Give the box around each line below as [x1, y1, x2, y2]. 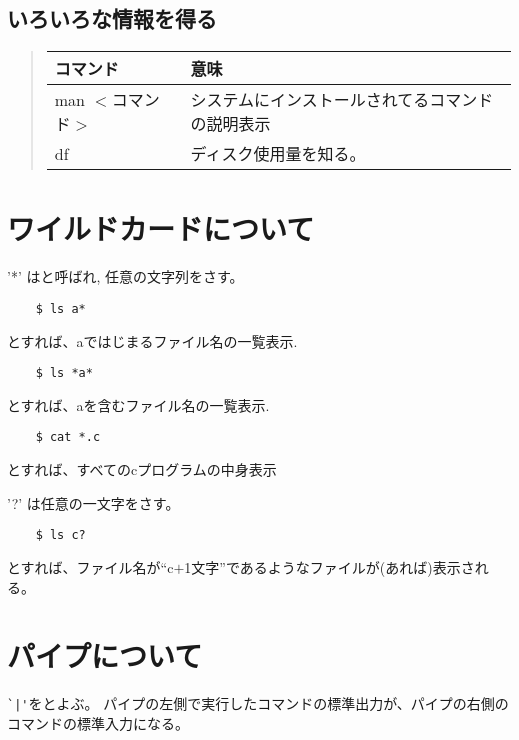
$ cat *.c [35, 430, 101, 445]
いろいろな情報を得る [7, 3, 217, 34]
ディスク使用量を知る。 [190, 142, 366, 166]
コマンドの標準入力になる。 [7, 712, 189, 733]
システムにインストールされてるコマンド [190, 88, 494, 112]
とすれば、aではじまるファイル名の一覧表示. [7, 330, 298, 351]
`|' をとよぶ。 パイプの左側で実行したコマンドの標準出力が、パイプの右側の [7, 693, 509, 714]
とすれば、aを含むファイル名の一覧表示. [7, 394, 270, 415]
